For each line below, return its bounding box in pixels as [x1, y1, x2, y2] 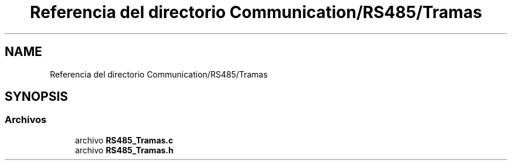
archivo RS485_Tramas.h [75, 145, 174, 155]
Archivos [5, 114, 47, 126]
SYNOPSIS [5, 89, 68, 104]
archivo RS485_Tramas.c [75, 135, 174, 145]
